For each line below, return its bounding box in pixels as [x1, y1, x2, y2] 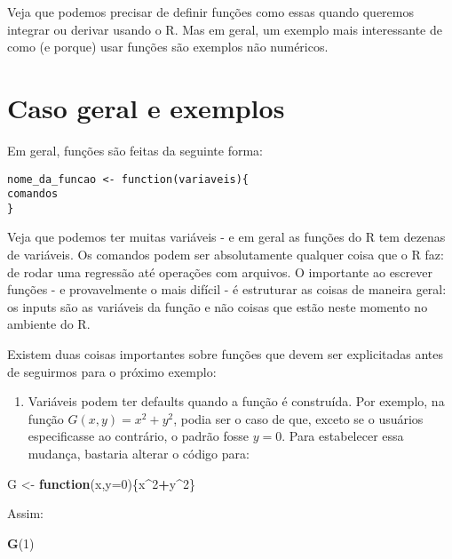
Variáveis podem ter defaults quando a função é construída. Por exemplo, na [28, 392, 445, 411]
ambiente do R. [7, 315, 91, 333]
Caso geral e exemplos [7, 89, 285, 125]
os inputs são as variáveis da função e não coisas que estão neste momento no [7, 297, 428, 315]
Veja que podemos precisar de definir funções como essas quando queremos [7, 3, 414, 20]
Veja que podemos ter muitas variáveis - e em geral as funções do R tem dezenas [7, 228, 446, 246]
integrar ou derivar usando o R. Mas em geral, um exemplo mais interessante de [7, 20, 442, 38]
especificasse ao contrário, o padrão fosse [28, 427, 249, 445]
